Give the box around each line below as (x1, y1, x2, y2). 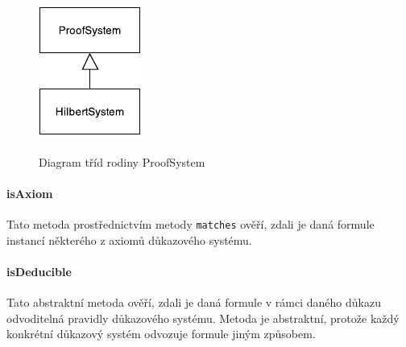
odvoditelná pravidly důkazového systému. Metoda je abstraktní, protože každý (6, 309, 400, 326)
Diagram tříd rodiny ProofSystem (39, 153, 205, 170)
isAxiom (6, 184, 53, 201)
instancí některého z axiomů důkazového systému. (6, 231, 252, 248)
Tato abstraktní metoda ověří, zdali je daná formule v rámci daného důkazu (6, 294, 381, 311)
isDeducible (6, 262, 72, 279)
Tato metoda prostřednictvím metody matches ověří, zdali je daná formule (6, 215, 375, 232)
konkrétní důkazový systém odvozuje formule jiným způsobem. (6, 325, 316, 342)
